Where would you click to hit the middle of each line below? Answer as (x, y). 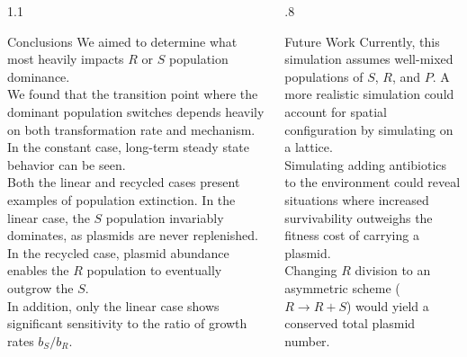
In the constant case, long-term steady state (129, 147)
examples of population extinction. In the (121, 199)
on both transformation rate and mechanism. (131, 129)
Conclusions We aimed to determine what (122, 41)
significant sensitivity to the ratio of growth (127, 323)
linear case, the (49, 217)
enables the (38, 270)
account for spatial (336, 111)
